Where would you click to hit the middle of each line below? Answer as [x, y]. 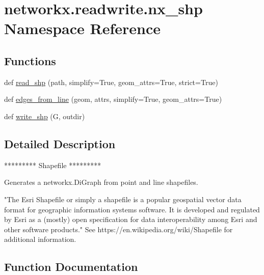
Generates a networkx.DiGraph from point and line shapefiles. [101, 182]
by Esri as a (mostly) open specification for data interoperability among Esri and [131, 219]
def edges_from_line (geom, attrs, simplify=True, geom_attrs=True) [113, 99]
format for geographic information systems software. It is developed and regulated [132, 209]
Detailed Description [60, 143]
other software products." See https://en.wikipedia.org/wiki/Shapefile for [118, 229]
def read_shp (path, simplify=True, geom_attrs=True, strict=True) [111, 82]
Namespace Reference [82, 28]
